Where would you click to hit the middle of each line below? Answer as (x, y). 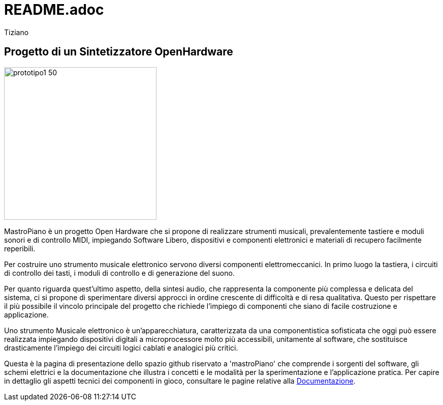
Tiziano (17, 32)
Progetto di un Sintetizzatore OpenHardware (119, 52)
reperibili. (20, 248)
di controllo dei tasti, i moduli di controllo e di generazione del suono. (119, 273)
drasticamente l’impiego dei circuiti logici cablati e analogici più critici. (121, 348)
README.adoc (54, 10)
